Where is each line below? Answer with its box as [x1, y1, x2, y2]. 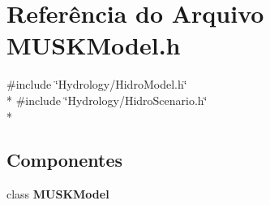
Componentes [6, 147, 123, 172]
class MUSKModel [6, 185, 109, 203]
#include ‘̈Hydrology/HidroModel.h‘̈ [6, 76, 187, 93]
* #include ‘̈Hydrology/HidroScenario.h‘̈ [6, 91, 208, 108]
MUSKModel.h [6, 28, 181, 62]
